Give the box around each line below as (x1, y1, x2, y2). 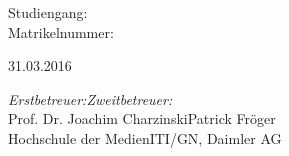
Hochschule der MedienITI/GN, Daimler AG (8, 127, 282, 148)
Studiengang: (8, 2, 88, 22)
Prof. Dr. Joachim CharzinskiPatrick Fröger (8, 108, 276, 129)
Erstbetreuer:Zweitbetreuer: (8, 88, 173, 109)
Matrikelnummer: (8, 21, 114, 42)
